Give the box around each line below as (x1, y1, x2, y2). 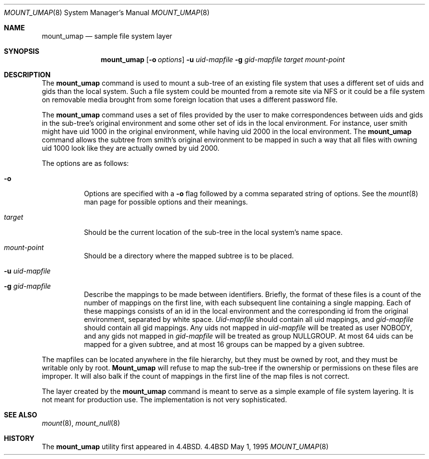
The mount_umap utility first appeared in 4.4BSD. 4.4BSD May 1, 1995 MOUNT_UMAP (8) (42, 442, 329, 451)
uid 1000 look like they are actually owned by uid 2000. (42, 144, 220, 152)
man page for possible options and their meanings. (84, 198, 248, 206)
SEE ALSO (4, 411, 37, 419)
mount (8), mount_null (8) (42, 419, 120, 427)
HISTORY (4, 434, 35, 442)
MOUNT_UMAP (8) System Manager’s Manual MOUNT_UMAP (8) (4, 8, 210, 17)
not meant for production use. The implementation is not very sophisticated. (42, 395, 287, 404)
